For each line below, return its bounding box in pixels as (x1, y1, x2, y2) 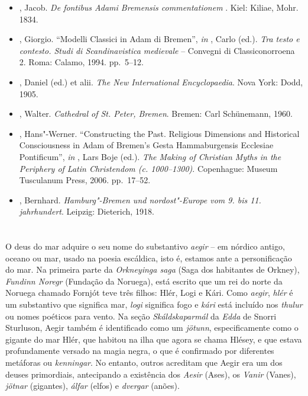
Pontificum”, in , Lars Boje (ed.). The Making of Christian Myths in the (19, 150, 281, 162)
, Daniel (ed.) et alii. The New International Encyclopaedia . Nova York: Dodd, (19, 75, 303, 88)
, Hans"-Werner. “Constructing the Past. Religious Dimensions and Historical (19, 127, 300, 139)
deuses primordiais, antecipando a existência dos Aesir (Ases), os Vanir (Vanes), (5, 368, 296, 380)
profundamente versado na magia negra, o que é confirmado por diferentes (5, 344, 274, 357)
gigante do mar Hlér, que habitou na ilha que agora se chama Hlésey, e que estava (5, 333, 302, 345)
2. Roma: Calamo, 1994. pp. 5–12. (19, 56, 144, 68)
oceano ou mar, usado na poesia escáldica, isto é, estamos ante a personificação (5, 251, 292, 264)
